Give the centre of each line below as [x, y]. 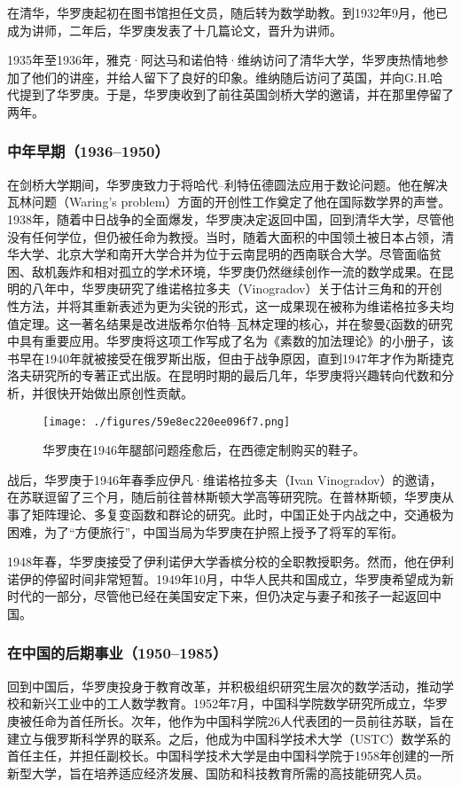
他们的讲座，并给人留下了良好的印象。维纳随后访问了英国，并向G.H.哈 [237, 77]
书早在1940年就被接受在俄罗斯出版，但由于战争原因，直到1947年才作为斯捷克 [230, 358]
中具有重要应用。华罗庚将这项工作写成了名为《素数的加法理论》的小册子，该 [230, 341]
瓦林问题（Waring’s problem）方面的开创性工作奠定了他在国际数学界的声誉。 [229, 202]
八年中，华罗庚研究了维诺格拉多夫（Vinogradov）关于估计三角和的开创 [237, 289]
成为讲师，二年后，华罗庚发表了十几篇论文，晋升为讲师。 [175, 30]
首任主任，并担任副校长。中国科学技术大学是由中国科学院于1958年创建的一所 [230, 756]
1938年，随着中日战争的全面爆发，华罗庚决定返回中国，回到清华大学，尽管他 [230, 218]
